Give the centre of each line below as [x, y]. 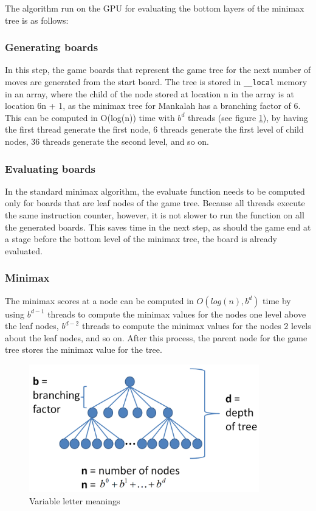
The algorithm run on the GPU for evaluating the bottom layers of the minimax [155, 8]
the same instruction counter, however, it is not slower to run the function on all [155, 215]
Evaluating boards [50, 168]
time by [277, 300]
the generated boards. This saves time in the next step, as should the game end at [158, 227]
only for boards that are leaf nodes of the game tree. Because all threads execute [155, 203]
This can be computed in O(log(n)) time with [90, 117]
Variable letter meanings [75, 500]
